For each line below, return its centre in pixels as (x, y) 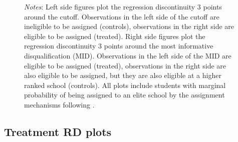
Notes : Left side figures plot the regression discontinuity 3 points (123, 6)
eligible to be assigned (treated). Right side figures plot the (115, 36)
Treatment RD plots (58, 131)
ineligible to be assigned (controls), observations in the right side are (129, 26)
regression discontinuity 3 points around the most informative (119, 46)
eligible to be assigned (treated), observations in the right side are (125, 65)
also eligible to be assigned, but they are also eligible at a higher (123, 75)
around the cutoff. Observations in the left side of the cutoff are (122, 16)
